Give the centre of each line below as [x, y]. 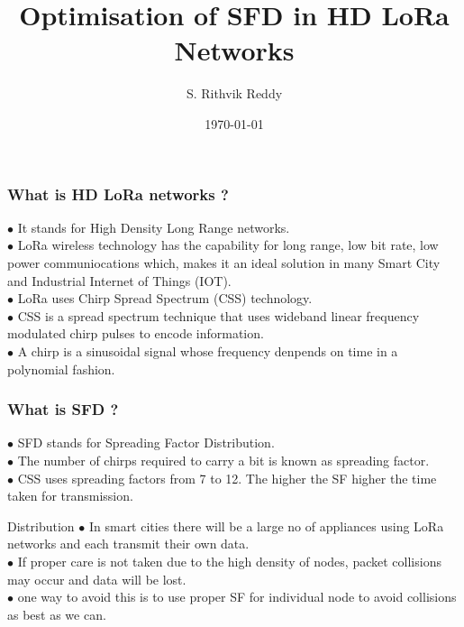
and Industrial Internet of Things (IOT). [119, 280]
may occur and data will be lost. [97, 579]
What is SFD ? [63, 409]
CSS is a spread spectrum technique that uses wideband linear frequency [218, 315]
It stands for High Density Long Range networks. [154, 227]
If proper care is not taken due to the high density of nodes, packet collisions [229, 561]
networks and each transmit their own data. [128, 544]
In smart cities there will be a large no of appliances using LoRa [266, 526]
